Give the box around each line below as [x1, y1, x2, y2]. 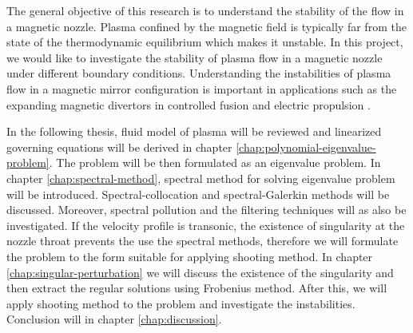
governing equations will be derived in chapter [6, 138, 232, 155]
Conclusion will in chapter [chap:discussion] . [6, 311, 222, 327]
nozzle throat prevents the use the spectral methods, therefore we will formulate [6, 232, 399, 249]
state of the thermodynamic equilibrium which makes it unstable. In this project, [6, 34, 403, 50]
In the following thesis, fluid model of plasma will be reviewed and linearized [6, 123, 382, 140]
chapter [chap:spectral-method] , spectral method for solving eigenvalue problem [6, 169, 395, 186]
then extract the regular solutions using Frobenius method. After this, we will [6, 279, 387, 296]
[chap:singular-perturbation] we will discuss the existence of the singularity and [6, 264, 394, 280]
